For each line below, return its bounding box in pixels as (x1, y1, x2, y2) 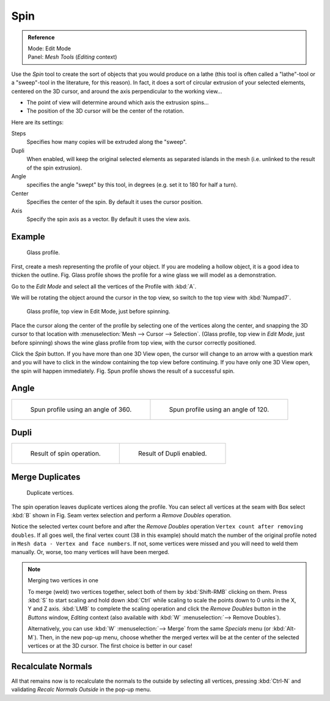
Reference (28, 34, 55, 41)
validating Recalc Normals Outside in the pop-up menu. (11, 686, 152, 693)
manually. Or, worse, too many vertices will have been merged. (11, 549, 170, 556)
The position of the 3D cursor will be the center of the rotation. (26, 107, 185, 114)
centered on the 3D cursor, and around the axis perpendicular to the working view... (11, 88, 222, 95)
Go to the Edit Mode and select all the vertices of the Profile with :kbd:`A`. (11, 282, 197, 290)
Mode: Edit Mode (28, 45, 71, 52)
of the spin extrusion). (26, 164, 82, 171)
